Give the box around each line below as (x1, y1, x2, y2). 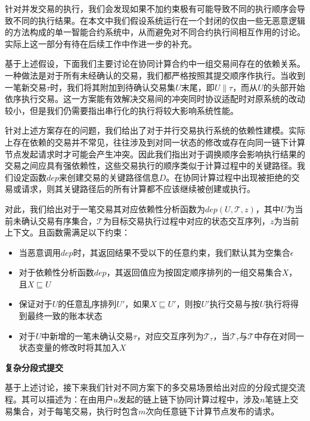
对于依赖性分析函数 (18, 266, 94, 278)
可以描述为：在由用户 (29, 393, 113, 405)
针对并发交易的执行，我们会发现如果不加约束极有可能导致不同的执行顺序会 (5, 2, 297, 14)
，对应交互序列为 (137, 329, 204, 342)
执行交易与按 (209, 298, 260, 310)
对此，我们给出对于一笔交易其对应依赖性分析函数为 (5, 202, 205, 215)
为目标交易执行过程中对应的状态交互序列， (103, 214, 270, 227)
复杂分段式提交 (5, 361, 63, 373)
